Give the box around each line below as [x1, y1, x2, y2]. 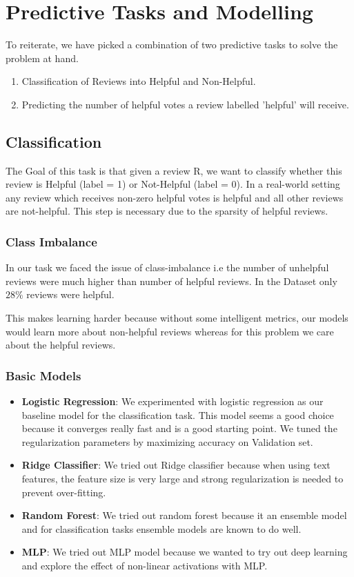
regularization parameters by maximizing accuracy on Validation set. [21, 434, 313, 449]
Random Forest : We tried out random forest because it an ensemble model [21, 508, 347, 522]
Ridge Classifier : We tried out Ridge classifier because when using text [21, 458, 331, 472]
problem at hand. [6, 50, 79, 65]
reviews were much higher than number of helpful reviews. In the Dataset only [6, 273, 337, 288]
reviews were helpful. [26, 287, 115, 302]
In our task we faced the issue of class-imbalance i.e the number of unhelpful [6, 260, 329, 275]
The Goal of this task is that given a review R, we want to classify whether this [6, 163, 342, 177]
